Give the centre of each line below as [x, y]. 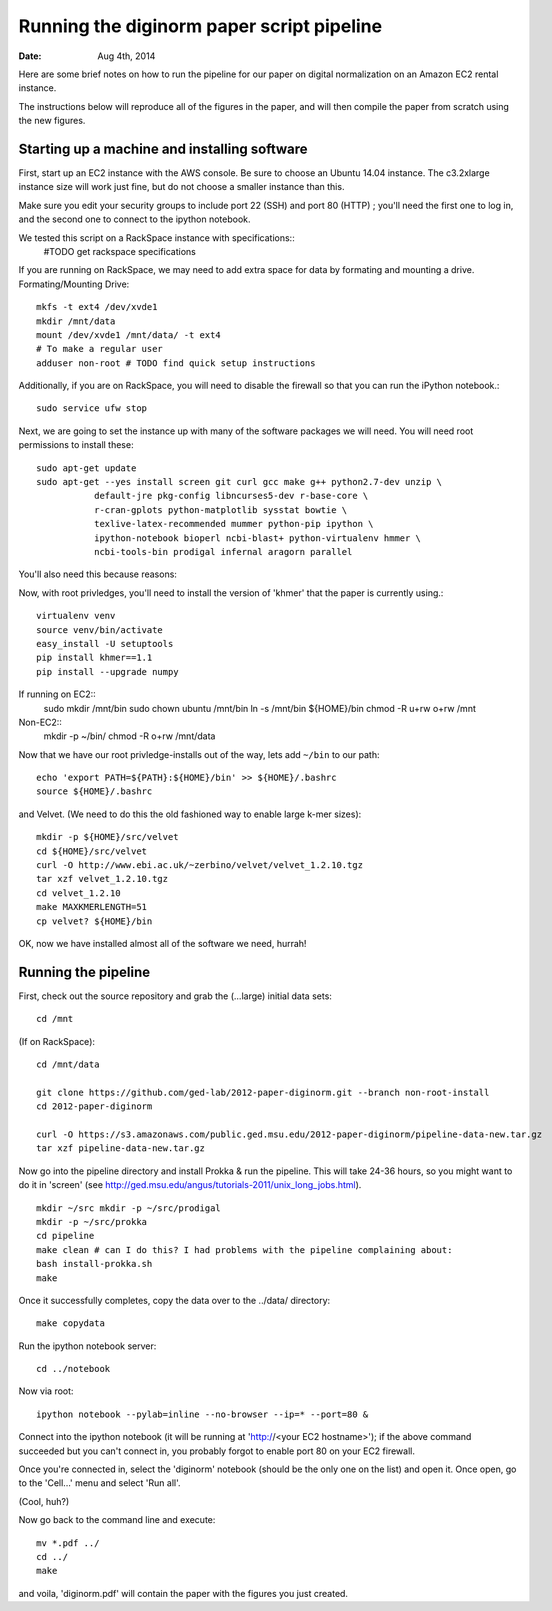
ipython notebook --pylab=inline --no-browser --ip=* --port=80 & [202, 1414]
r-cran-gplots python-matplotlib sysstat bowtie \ [220, 509]
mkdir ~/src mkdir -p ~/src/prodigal [129, 1208]
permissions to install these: [76, 445]
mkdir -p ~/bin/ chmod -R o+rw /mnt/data [129, 736]
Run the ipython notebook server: [87, 1346]
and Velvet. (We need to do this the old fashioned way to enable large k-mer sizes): [190, 814]
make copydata [70, 1323]
